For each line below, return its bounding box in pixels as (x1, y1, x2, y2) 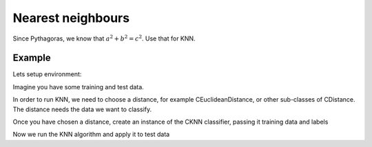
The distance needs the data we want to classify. (12, 105, 152, 113)
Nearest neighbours (12, 10, 130, 25)
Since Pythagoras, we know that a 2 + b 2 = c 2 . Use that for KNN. (12, 33, 196, 43)
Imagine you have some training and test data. (12, 82, 144, 91)
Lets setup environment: (12, 70, 82, 78)
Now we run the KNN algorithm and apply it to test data (12, 131, 170, 139)
